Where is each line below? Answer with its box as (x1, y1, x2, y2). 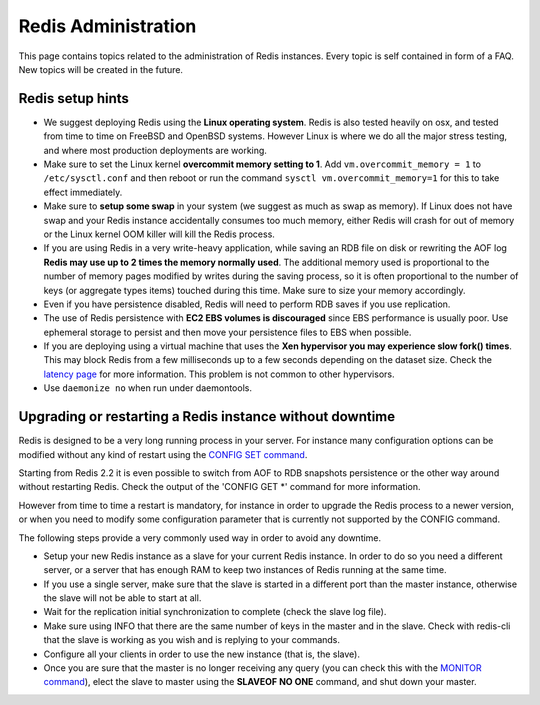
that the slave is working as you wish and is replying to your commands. (43, 634, 340, 646)
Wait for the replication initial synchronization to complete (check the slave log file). (43, 606, 387, 618)
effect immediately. (43, 186, 123, 198)
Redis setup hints (18, 90, 130, 107)
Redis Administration (18, 15, 197, 37)
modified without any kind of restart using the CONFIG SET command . (18, 448, 308, 460)
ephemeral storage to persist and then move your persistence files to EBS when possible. (43, 326, 412, 338)
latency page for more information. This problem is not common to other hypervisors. (43, 368, 395, 380)
